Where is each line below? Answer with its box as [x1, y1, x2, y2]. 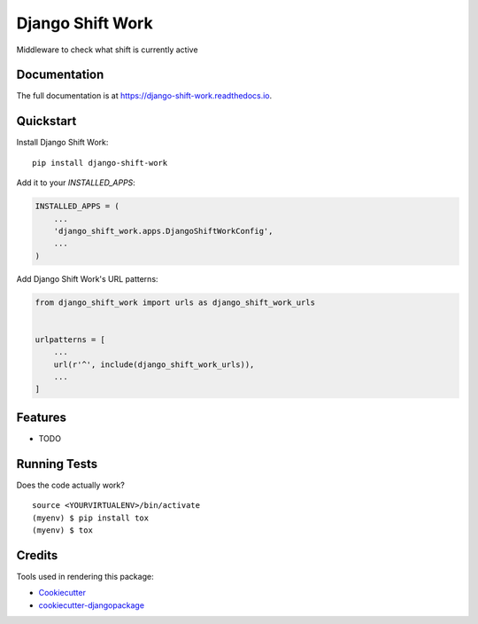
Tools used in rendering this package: [16, 571, 154, 581]
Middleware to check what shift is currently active [16, 44, 198, 55]
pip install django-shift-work [32, 158, 168, 168]
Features [16, 409, 66, 425]
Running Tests [16, 456, 97, 472]
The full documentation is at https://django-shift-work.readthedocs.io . [16, 90, 273, 101]
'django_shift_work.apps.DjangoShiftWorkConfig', [53, 226, 274, 236]
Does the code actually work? [16, 480, 126, 490]
